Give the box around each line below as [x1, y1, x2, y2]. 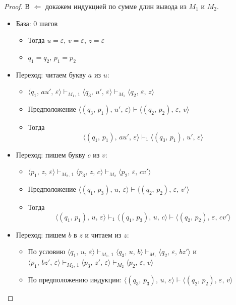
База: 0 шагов [16, 18, 58, 28]
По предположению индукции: [28, 274, 122, 284]
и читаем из [85, 229, 122, 240]
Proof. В [4, 1, 30, 11]
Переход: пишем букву [16, 149, 85, 160]
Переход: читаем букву [16, 69, 86, 80]
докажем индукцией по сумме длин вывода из [45, 1, 187, 11]
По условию [28, 246, 66, 257]
